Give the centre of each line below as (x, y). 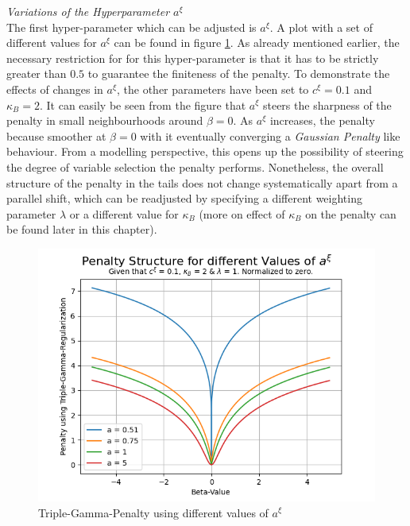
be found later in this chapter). (82, 229)
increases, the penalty (322, 120)
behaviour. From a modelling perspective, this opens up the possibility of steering (205, 151)
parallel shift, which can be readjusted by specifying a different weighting (184, 198)
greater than (37, 73)
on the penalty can (351, 213)
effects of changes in (55, 89)
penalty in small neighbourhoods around (105, 120)
